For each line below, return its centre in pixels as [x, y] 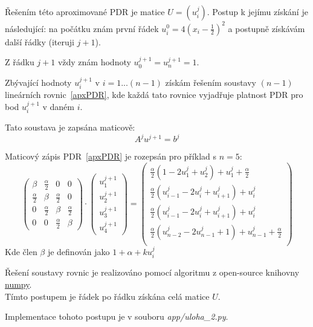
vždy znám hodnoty [94, 62]
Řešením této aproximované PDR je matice [85, 11]
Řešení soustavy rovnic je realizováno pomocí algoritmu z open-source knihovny [152, 272]
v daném [58, 106]
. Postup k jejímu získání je [257, 11]
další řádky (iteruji [40, 41]
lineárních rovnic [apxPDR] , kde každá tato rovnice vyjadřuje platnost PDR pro [154, 95]
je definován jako [79, 252]
